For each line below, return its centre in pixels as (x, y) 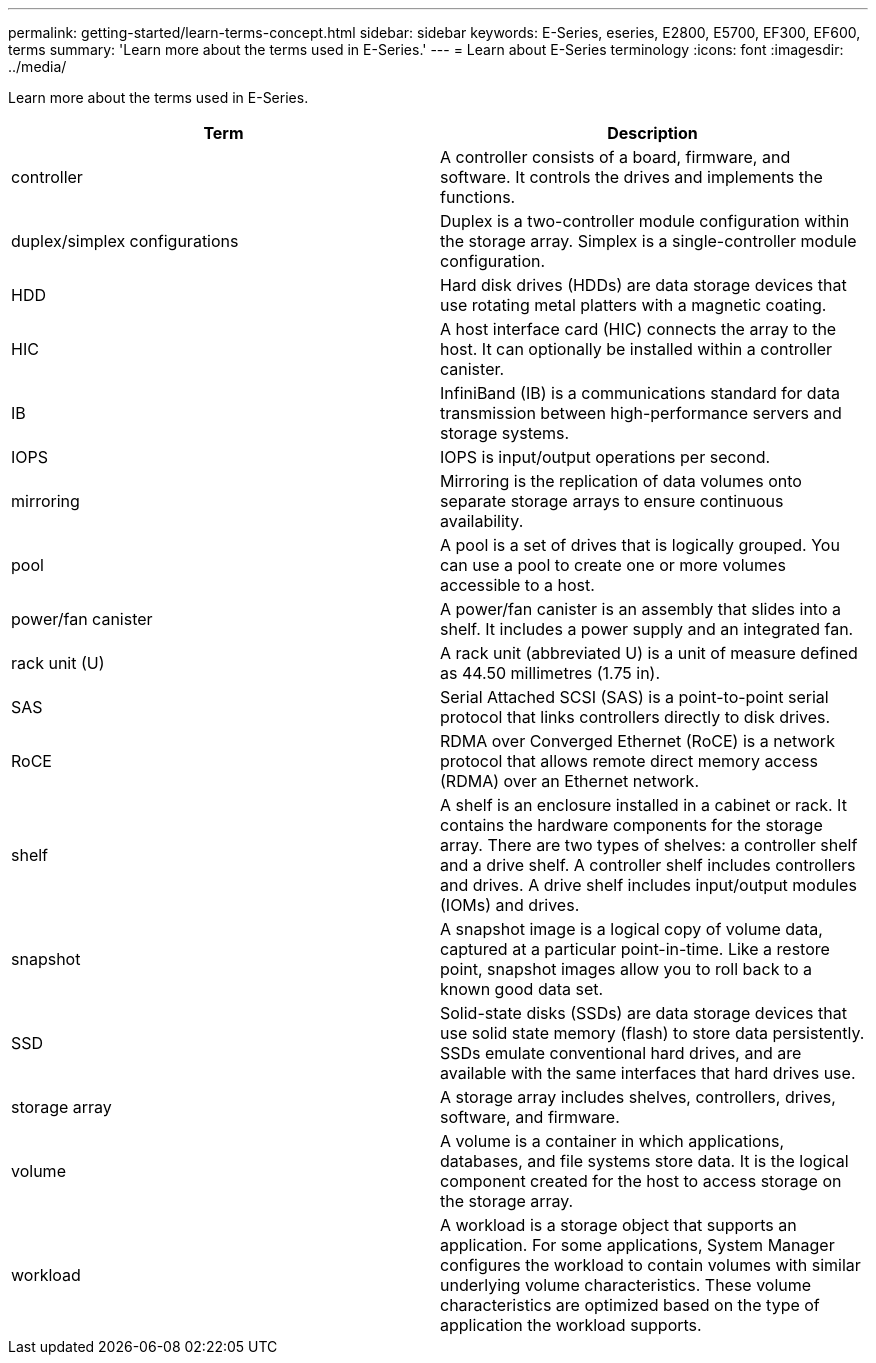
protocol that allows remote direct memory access (629, 761)
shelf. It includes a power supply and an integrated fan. (647, 629)
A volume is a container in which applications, (612, 1141)
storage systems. (505, 433)
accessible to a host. (517, 585)
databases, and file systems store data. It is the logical (644, 1161)
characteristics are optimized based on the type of (630, 1305)
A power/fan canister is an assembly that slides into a (640, 609)
